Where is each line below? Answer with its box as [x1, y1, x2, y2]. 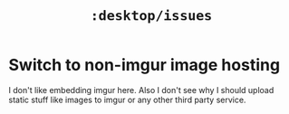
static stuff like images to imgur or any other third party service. [8, 94, 246, 105]
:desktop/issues [90, 7, 213, 24]
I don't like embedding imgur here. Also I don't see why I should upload [8, 84, 275, 95]
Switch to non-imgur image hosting [8, 55, 281, 75]
